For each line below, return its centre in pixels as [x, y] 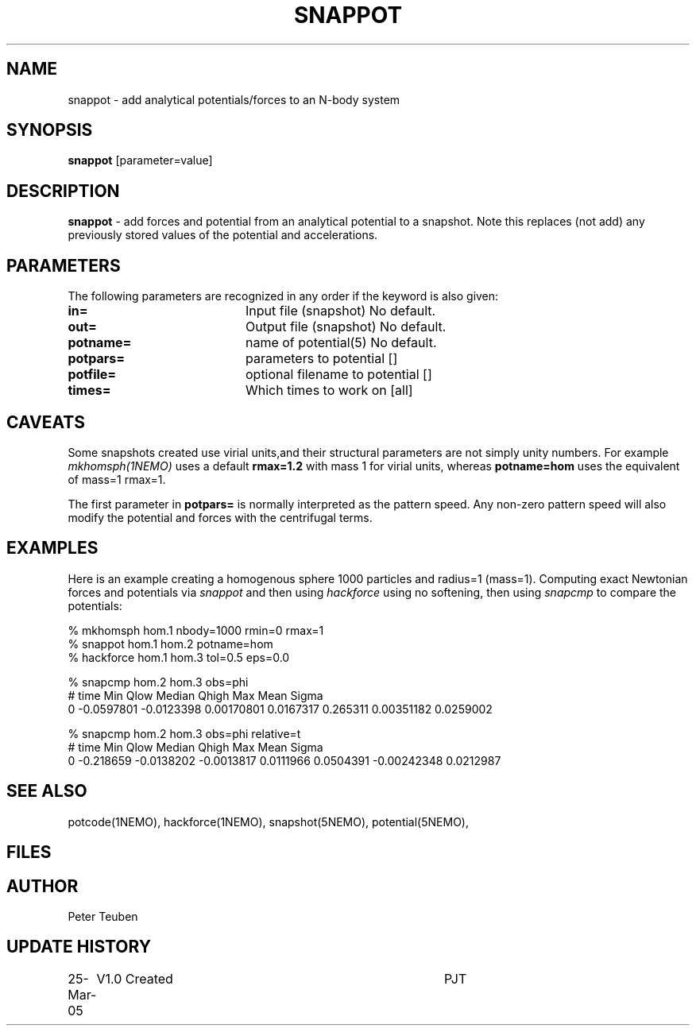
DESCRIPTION [63, 191]
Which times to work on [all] [329, 390]
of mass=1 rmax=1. [117, 479]
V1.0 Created [135, 978]
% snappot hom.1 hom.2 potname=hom [170, 644]
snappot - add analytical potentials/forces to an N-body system [234, 99]
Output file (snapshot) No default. [346, 327]
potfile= [92, 375]
